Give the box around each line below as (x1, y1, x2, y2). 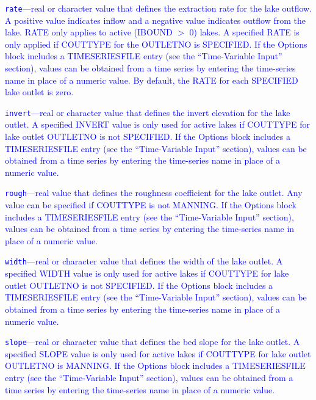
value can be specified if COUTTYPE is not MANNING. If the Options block (5, 198, 296, 211)
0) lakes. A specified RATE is (189, 26, 300, 38)
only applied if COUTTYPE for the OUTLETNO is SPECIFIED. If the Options (5, 37, 307, 50)
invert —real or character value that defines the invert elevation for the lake (5, 106, 290, 118)
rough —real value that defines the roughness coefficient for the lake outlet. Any (5, 186, 303, 199)
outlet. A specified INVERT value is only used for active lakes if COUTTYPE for (5, 118, 311, 131)
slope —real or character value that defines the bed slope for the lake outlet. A (5, 335, 300, 348)
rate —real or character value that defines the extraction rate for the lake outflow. (5, 2, 312, 14)
